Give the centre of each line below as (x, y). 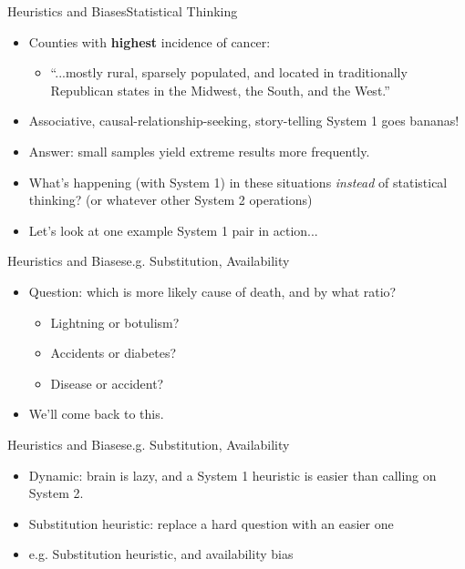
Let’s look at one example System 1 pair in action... (173, 230)
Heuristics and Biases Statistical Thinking (123, 11)
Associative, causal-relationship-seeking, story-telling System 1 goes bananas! (244, 121)
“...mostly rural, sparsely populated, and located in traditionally (229, 72)
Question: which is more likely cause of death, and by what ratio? (212, 291)
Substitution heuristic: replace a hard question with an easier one (211, 523)
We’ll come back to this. (96, 414)
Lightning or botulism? (115, 322)
